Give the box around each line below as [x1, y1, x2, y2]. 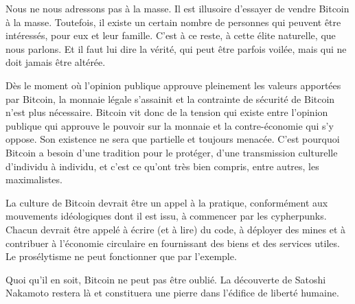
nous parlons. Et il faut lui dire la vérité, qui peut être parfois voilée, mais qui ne [5, 41, 347, 56]
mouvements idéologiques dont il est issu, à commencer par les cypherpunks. [5, 209, 327, 223]
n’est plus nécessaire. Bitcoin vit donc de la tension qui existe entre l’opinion [5, 105, 328, 119]
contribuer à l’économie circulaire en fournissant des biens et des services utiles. [5, 235, 340, 250]
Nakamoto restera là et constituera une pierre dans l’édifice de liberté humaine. [5, 285, 339, 300]
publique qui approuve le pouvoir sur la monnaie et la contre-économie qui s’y [5, 118, 334, 132]
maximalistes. [5, 172, 62, 187]
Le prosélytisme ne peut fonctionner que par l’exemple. [5, 249, 237, 264]
